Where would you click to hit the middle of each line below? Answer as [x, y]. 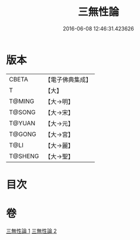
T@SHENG [24, 156]
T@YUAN [22, 123]
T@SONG [23, 112]
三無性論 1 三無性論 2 [32, 231]
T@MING [22, 101]
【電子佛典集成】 [68, 80]
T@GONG [23, 134]
